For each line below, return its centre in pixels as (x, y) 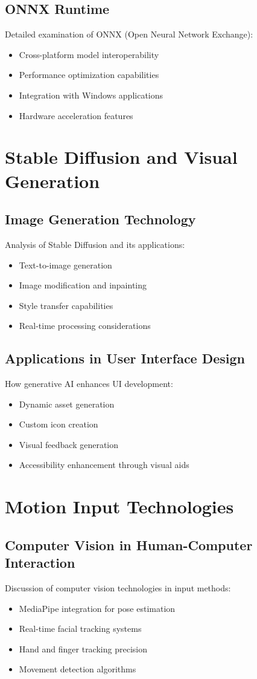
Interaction (40, 563)
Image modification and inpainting (83, 285)
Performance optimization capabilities (89, 75)
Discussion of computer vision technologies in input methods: (118, 588)
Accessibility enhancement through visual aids (104, 465)
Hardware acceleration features (76, 115)
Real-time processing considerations (85, 326)
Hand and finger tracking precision (83, 648)
